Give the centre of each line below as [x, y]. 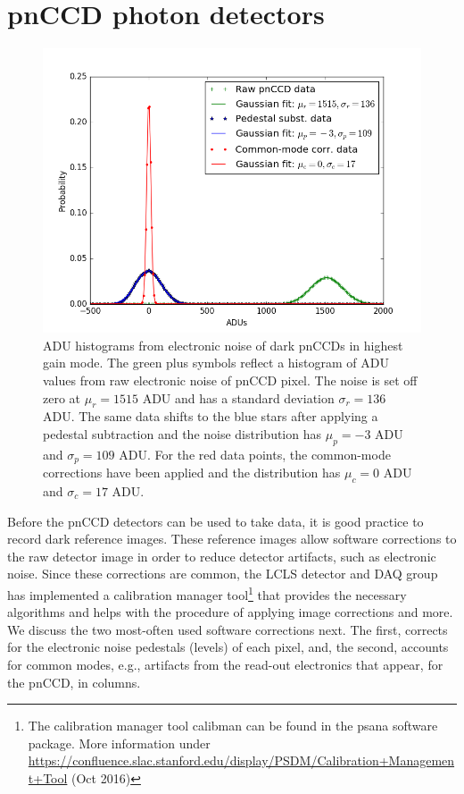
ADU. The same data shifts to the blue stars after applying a [211, 416]
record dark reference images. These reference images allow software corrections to [232, 539]
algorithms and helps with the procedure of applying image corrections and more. [230, 612]
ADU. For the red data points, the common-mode [255, 454]
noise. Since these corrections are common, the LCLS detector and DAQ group [223, 574]
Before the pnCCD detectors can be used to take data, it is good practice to [215, 521]
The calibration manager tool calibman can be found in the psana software [233, 726]
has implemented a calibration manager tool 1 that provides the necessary [207, 593]
